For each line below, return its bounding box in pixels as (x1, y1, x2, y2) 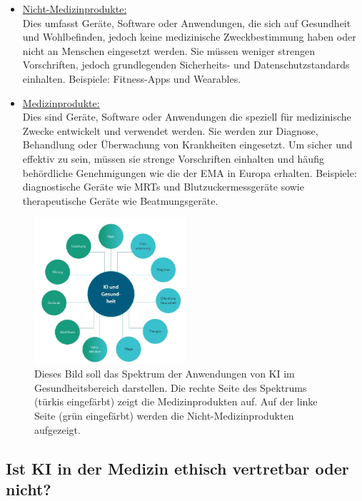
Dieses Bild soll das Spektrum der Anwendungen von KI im (34, 366, 295, 381)
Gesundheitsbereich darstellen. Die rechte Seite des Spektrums (34, 380, 307, 395)
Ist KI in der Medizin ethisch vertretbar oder (6, 457, 349, 479)
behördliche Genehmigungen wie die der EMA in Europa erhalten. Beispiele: (22, 165, 357, 180)
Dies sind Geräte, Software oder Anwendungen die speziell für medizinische (22, 109, 351, 124)
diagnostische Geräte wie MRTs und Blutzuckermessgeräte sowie (22, 179, 304, 194)
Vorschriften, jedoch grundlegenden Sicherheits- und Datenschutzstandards (22, 57, 350, 72)
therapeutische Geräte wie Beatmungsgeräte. (22, 193, 218, 208)
